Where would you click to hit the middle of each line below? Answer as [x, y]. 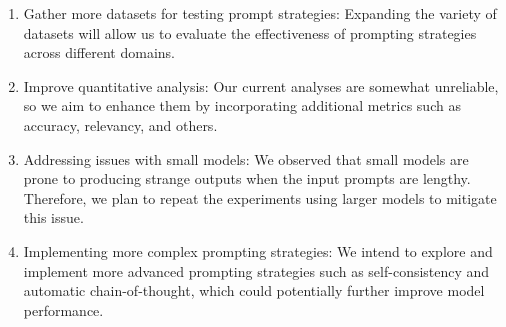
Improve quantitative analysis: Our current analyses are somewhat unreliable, [261, 85]
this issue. [53, 217]
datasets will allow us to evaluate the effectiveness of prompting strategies [250, 32]
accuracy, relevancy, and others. [120, 124]
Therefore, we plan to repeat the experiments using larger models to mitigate [260, 197]
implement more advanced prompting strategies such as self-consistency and [256, 270]
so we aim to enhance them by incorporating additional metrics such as [242, 105]
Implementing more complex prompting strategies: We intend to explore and [258, 250]
